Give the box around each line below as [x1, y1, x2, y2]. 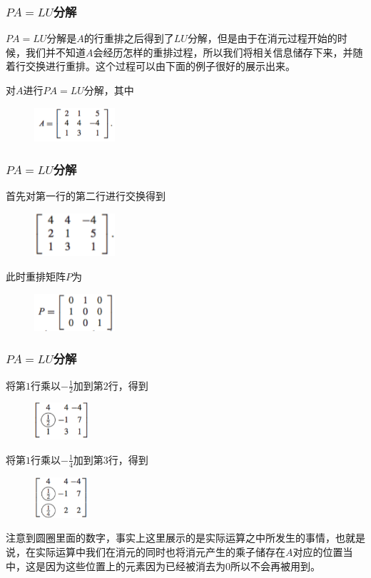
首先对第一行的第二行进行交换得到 [6, 188, 166, 203]
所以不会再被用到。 [230, 558, 320, 573]
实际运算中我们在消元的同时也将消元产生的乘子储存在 [35, 544, 285, 559]
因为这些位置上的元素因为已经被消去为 [45, 558, 225, 573]
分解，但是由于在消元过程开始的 [187, 31, 337, 46]
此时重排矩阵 [6, 268, 66, 283]
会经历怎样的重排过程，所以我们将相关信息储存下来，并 [93, 44, 353, 59]
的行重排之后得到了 [83, 31, 174, 46]
